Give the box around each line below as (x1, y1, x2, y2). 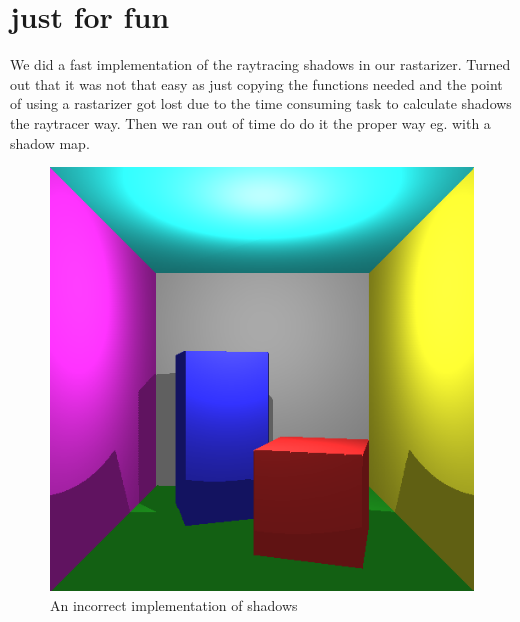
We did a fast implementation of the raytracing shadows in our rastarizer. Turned (10, 54, 511, 75)
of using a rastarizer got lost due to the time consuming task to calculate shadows (10, 93, 512, 114)
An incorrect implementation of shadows (50, 594, 298, 615)
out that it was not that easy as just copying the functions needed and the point (10, 73, 503, 94)
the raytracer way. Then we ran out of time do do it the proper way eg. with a (10, 112, 491, 133)
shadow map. (10, 132, 90, 153)
